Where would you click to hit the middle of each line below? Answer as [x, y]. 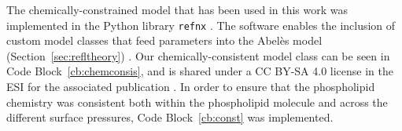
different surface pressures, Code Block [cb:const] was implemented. [170, 117]
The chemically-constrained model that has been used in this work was [177, 9]
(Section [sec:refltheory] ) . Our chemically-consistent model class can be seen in [198, 55]
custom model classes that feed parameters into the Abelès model [164, 40]
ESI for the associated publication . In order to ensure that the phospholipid [191, 87]
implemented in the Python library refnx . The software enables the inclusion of [201, 25]
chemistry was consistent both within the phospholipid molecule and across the [197, 102]
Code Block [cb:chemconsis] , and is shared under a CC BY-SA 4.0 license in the [200, 71]
